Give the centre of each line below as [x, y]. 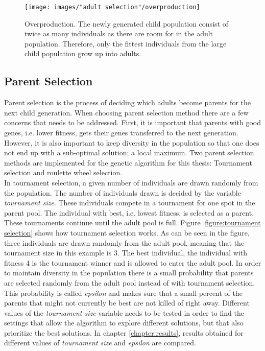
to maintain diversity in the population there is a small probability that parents [129, 273]
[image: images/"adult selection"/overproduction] [112, 7]
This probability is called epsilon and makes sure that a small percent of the [124, 292]
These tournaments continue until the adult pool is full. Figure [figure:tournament [132, 223]
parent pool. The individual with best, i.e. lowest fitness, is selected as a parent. [129, 212]
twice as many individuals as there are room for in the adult [119, 33]
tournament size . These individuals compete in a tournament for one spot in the [130, 203]
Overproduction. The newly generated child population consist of [126, 23]
